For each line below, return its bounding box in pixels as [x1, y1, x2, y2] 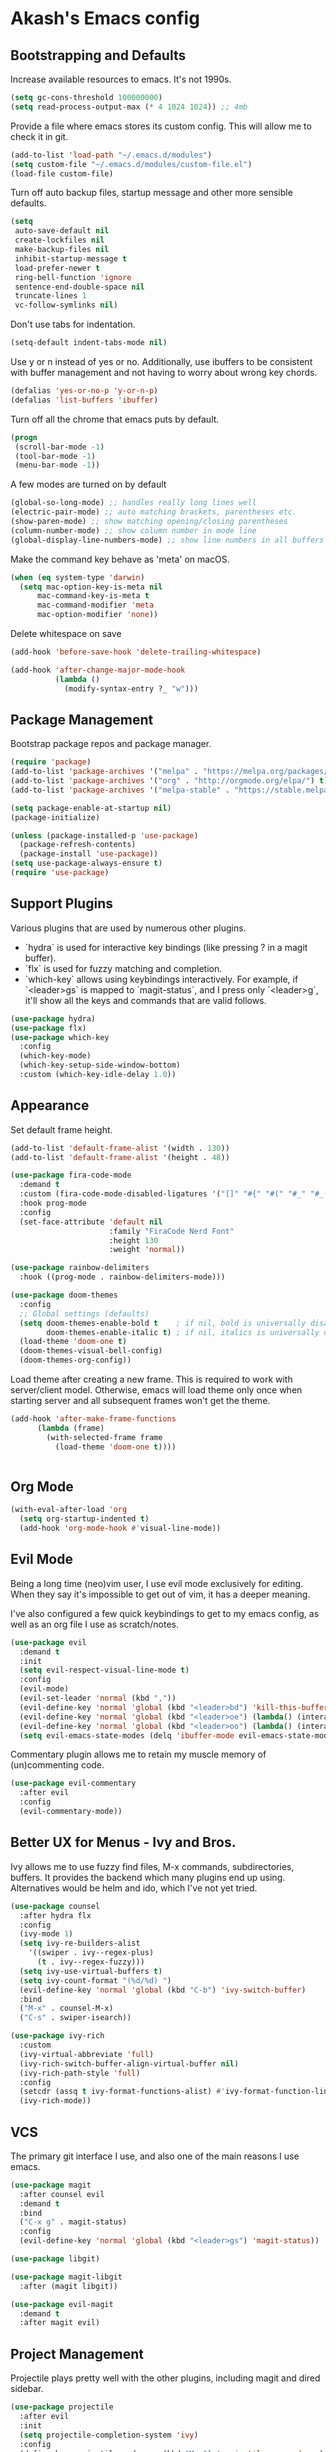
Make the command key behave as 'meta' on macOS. [10, 553, 230, 565]
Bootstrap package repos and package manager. [10, 738, 212, 750]
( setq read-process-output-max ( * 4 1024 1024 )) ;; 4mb [10, 102, 248, 112]
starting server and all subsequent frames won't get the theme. [10, 1395, 271, 1407]
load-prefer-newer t [14, 263, 101, 273]
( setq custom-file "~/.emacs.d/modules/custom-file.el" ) [10, 159, 253, 169]
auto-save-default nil [14, 226, 110, 236]
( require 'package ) [10, 757, 92, 767]
